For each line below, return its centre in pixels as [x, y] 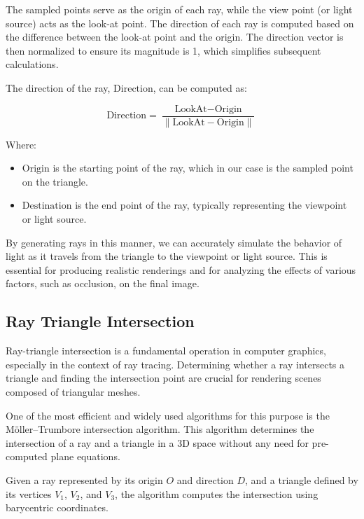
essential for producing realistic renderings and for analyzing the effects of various [181, 269]
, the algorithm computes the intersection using [217, 493]
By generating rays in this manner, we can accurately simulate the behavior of [174, 242]
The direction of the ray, [58, 87]
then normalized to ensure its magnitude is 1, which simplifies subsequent [163, 50]
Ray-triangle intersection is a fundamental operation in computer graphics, [166, 351]
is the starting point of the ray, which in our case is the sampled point [203, 168]
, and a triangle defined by [302, 479]
